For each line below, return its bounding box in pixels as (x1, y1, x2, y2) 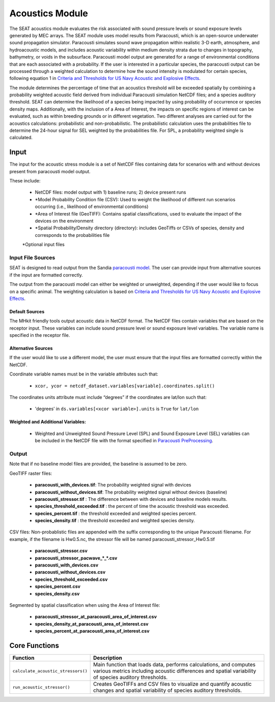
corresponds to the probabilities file (35, 232, 110, 238)
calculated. (9, 134, 33, 141)
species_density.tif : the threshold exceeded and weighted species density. (35, 518, 195, 524)
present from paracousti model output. (9, 168, 91, 174)
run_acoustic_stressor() (12, 684, 70, 690)
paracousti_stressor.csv (35, 548, 88, 554)
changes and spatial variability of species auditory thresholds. (93, 687, 242, 694)
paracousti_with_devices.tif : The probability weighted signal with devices (35, 482, 191, 488)
